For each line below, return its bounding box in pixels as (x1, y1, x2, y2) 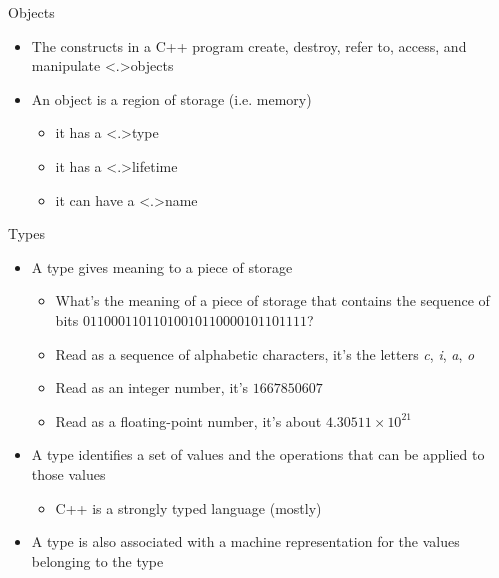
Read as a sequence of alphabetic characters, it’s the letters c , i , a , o (55, 343, 475, 364)
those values (31, 463, 106, 484)
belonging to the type (31, 550, 164, 571)
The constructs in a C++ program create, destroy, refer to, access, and (31, 35, 467, 56)
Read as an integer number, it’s (55, 377, 249, 398)
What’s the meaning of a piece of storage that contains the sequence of (55, 290, 490, 311)
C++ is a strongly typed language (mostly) (55, 497, 322, 518)
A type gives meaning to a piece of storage (31, 256, 293, 277)
